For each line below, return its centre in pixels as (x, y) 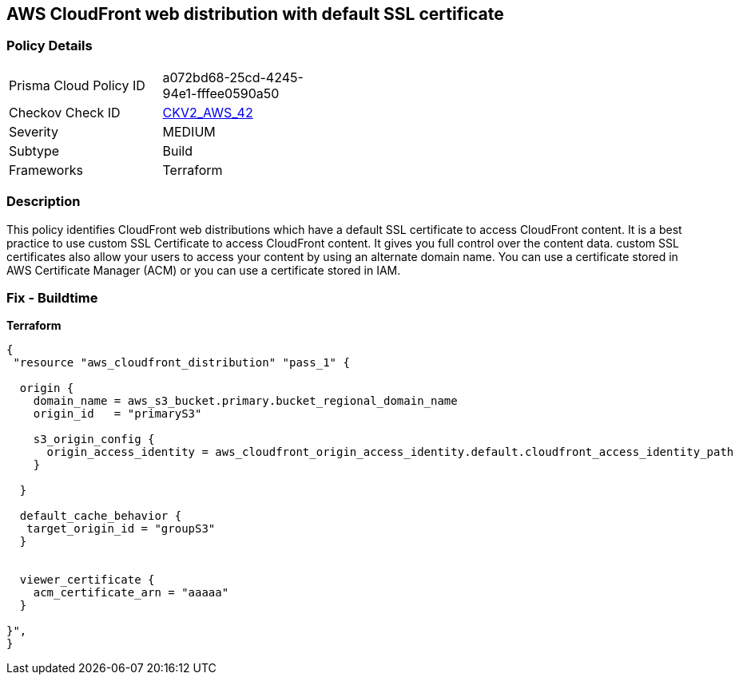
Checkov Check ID (65, 112)
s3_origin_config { (94, 439)
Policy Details (50, 46)
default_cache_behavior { (101, 516)
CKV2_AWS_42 (208, 112)
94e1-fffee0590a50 (221, 93)
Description (44, 202)
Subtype (34, 150)
